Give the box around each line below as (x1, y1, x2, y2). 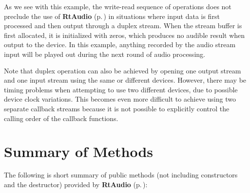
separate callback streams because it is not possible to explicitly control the (4, 103, 230, 113)
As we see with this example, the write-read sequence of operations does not (4, 1, 231, 11)
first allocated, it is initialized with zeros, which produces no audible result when (4, 30, 245, 40)
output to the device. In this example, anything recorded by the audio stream (4, 39, 236, 50)
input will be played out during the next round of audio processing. (4, 49, 205, 59)
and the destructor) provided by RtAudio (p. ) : (4, 179, 148, 189)
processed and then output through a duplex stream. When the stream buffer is (4, 20, 242, 31)
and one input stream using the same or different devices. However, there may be (4, 75, 247, 85)
